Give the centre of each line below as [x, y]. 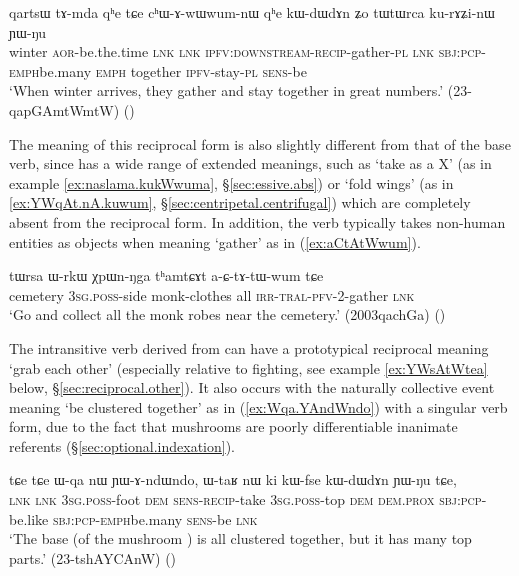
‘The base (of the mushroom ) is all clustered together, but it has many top [240, 538]
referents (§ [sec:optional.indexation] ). [122, 445]
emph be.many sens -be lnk [179, 518]
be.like [29, 518]
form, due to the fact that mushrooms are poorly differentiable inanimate [233, 426]
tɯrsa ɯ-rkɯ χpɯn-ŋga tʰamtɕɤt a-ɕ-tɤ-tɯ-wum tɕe [166, 275]
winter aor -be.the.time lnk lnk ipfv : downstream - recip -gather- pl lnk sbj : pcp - [247, 51]
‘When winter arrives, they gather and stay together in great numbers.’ [226, 90]
